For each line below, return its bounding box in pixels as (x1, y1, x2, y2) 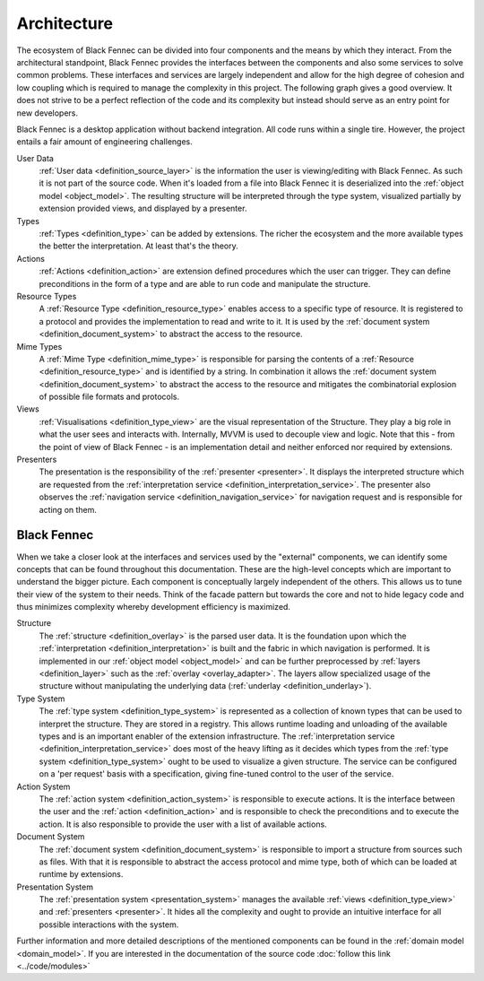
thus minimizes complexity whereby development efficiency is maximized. (16, 602, 291, 612)
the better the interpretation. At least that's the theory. (39, 240, 239, 251)
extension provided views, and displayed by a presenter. (39, 203, 247, 214)
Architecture (16, 13, 114, 33)
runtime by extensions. (39, 869, 124, 880)
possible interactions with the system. (39, 919, 179, 930)
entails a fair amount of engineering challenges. (16, 136, 193, 147)
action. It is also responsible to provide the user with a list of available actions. (39, 819, 327, 829)
